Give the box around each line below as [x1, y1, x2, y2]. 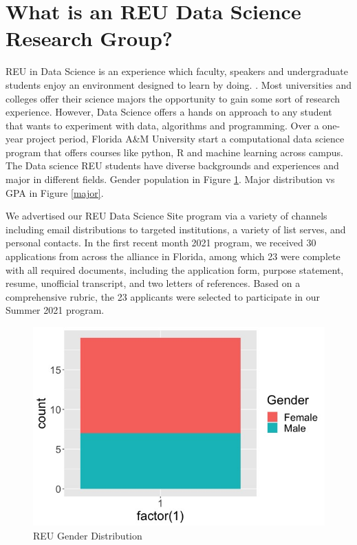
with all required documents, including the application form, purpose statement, [6, 262, 344, 277]
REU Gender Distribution [33, 528, 142, 542]
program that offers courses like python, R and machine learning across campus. [6, 145, 343, 159]
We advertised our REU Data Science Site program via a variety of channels [6, 209, 327, 223]
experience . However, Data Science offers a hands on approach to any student [6, 105, 332, 119]
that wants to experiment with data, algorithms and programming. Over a [6, 118, 319, 132]
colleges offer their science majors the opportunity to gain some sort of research [6, 91, 340, 105]
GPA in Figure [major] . [6, 185, 104, 200]
